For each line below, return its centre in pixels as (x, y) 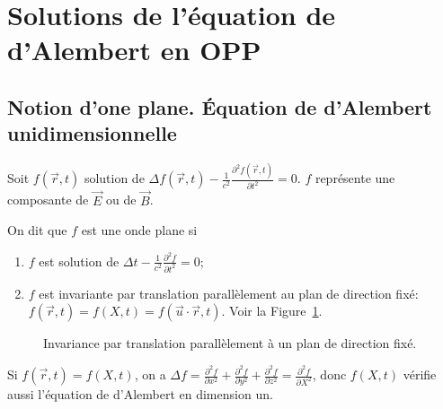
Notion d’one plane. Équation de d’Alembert (220, 106)
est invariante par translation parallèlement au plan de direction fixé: (229, 293)
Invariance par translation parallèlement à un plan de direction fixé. (230, 343)
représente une (355, 178)
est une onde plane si (139, 230)
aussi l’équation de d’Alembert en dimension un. (140, 394)
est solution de (79, 261)
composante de (48, 200)
